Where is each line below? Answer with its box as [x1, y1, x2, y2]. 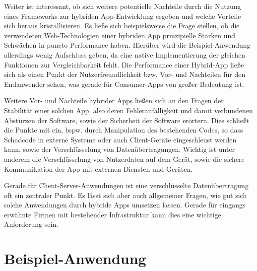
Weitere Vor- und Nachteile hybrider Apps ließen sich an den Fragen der [4, 95, 224, 106]
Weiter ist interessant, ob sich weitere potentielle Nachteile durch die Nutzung [4, 1, 241, 11]
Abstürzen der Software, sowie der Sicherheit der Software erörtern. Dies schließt [4, 115, 250, 125]
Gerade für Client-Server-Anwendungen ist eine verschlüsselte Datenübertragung [4, 180, 249, 191]
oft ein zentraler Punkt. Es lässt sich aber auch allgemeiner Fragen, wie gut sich [4, 190, 247, 200]
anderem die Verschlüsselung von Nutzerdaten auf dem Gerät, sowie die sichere [4, 153, 245, 164]
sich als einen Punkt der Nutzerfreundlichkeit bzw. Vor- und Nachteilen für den [4, 69, 246, 79]
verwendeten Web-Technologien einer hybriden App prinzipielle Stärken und [4, 30, 236, 40]
